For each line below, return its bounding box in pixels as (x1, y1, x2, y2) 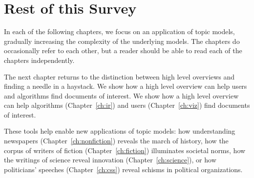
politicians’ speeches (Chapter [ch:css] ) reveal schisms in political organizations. (4, 164, 243, 174)
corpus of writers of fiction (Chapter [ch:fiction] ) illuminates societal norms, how (4, 145, 246, 155)
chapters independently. (4, 55, 75, 65)
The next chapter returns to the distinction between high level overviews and (4, 71, 235, 81)
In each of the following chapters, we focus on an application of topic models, (4, 26, 235, 37)
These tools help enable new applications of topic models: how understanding (4, 126, 235, 136)
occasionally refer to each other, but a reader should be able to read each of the (4, 45, 242, 56)
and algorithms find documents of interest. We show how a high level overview (4, 90, 239, 100)
